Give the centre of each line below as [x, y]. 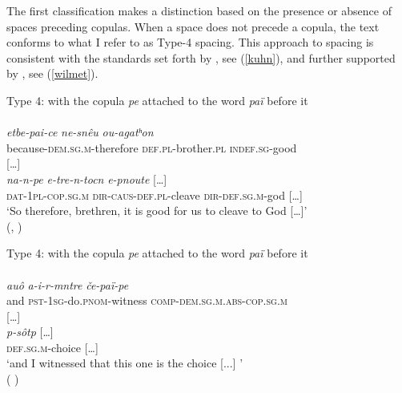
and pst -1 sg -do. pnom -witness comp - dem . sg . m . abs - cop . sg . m [147, 300]
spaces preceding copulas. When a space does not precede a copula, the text [193, 26]
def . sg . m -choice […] [52, 347]
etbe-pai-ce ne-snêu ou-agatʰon [80, 132]
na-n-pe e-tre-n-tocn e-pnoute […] [87, 178]
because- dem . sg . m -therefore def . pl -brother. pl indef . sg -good [152, 147]
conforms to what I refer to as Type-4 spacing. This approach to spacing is [190, 42]
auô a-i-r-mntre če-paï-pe [68, 284]
